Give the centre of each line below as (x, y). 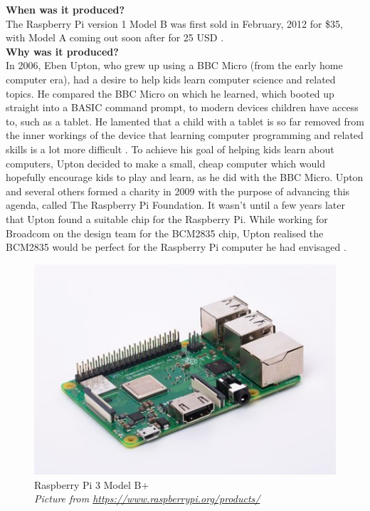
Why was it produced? (62, 51)
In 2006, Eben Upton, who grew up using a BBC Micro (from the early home (174, 65)
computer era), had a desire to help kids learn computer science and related (171, 79)
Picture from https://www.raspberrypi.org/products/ (147, 499)
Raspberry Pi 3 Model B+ (92, 484)
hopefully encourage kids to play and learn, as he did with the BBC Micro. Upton (185, 177)
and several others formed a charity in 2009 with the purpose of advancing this (178, 191)
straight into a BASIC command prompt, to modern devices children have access (182, 107)
